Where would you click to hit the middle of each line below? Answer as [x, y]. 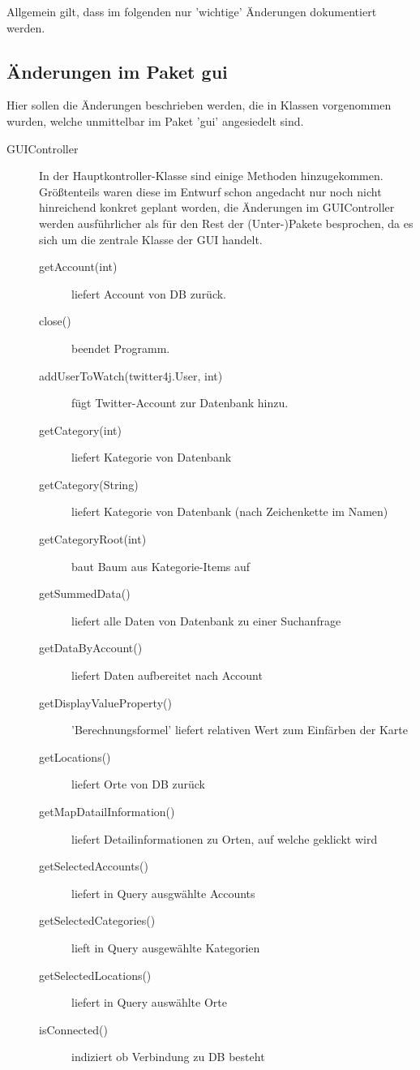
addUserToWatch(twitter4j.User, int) [131, 375]
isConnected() [73, 1029]
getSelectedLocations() [95, 975]
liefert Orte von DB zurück [139, 784]
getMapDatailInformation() [107, 812]
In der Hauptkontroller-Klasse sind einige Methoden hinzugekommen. [211, 176]
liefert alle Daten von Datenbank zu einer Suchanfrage [206, 620]
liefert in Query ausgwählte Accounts [163, 893]
